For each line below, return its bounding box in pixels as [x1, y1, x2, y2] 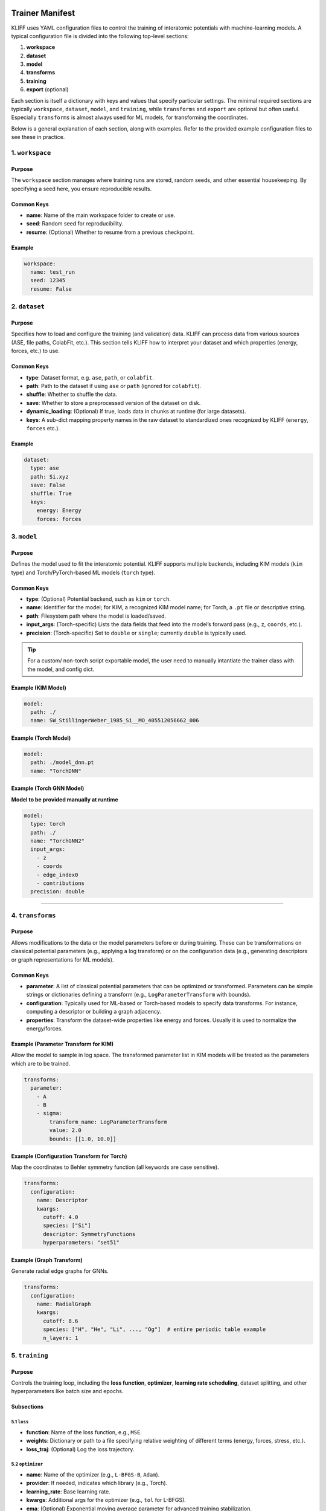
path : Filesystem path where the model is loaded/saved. [26, 612, 166, 620]
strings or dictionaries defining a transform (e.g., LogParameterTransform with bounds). [26, 991, 251, 998]
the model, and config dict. [27, 665, 95, 673]
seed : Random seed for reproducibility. [26, 220, 124, 227]
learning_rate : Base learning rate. [26, 1487, 111, 1495]
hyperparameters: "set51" [43, 1239, 120, 1246]
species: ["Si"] [43, 1222, 91, 1229]
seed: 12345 [30, 277, 66, 284]
